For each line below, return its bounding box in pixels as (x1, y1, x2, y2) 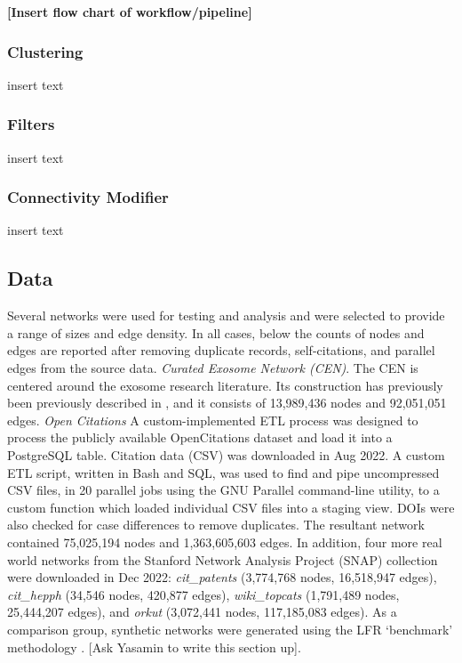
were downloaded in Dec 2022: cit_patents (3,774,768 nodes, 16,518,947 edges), (7, 568, 437, 586)
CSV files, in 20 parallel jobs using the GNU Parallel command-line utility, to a (7, 481, 440, 499)
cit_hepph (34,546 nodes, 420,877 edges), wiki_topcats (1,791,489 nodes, (7, 585, 400, 603)
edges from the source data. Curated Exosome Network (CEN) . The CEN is (7, 359, 418, 377)
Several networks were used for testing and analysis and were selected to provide (7, 306, 445, 325)
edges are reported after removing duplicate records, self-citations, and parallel (7, 341, 435, 360)
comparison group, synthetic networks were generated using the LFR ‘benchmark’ (7, 619, 453, 638)
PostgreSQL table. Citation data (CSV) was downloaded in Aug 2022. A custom (7, 445, 445, 464)
